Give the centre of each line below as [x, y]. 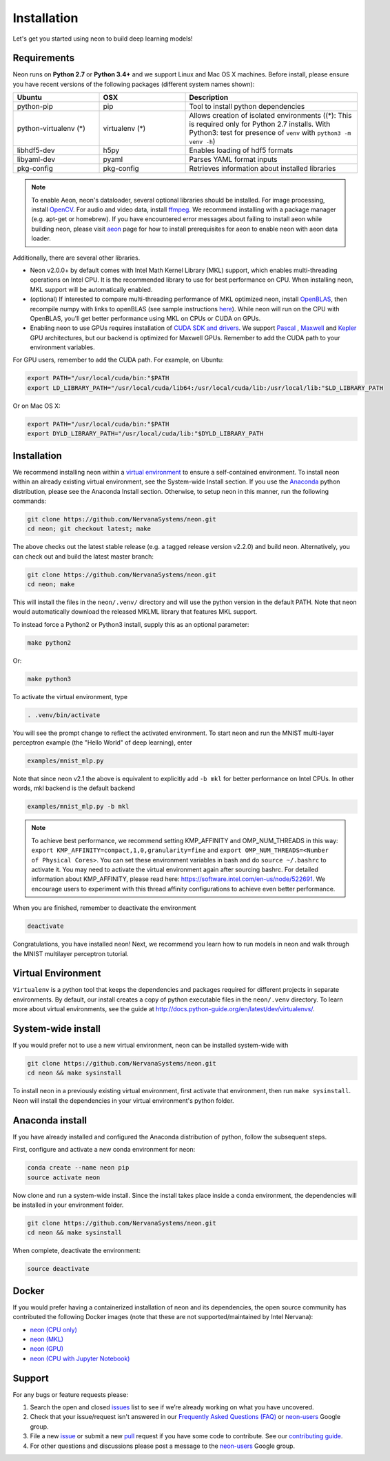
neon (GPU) [47, 1349]
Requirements [44, 58]
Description [209, 98]
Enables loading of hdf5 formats [241, 150]
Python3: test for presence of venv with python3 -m [270, 133]
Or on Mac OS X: [37, 406]
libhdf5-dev [36, 150]
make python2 [49, 643]
